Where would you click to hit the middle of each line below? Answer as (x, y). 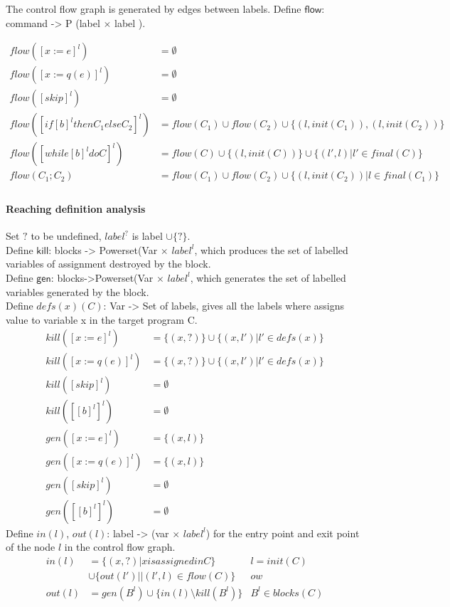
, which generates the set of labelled (268, 277)
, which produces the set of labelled (271, 249)
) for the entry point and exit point (283, 533)
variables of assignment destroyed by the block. (108, 264)
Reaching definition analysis (76, 209)
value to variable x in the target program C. (102, 319)
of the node (31, 547)
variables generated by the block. (77, 291)
